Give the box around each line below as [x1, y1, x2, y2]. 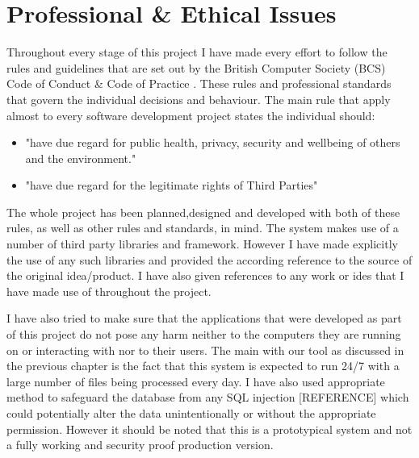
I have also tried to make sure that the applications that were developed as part [6, 310, 402, 327]
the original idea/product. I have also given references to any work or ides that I [6, 267, 404, 284]
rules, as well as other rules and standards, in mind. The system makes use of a [6, 219, 399, 236]
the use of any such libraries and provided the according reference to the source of [6, 251, 413, 268]
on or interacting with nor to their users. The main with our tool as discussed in [6, 341, 404, 358]
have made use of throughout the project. [6, 282, 212, 299]
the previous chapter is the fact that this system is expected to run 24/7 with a [6, 357, 400, 374]
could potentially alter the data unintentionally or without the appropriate [6, 405, 376, 421]
